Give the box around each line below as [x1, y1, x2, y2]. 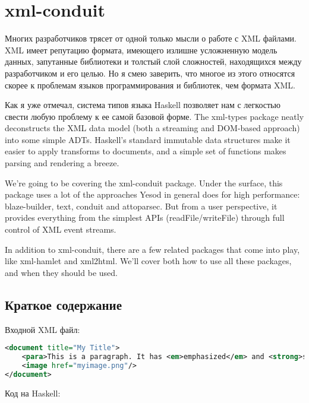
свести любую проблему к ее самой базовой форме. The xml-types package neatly [5, 110, 304, 122]
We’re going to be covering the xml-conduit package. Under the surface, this [5, 176, 283, 189]
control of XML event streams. [5, 223, 116, 236]
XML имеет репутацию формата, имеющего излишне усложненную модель [5, 43, 278, 56]
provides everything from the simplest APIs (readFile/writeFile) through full [5, 211, 285, 224]
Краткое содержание [5, 295, 122, 313]
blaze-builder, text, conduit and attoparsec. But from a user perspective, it [5, 199, 278, 212]
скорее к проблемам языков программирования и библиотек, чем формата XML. [5, 78, 295, 91]
